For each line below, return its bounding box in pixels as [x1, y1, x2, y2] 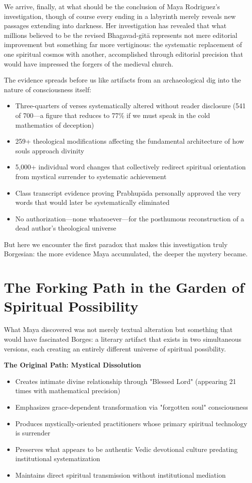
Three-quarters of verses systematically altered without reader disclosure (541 [15, 100, 246, 111]
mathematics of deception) [15, 119, 94, 130]
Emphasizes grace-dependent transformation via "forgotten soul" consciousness [15, 401, 248, 412]
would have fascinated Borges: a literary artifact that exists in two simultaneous [4, 333, 242, 344]
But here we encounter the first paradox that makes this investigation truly [4, 239, 228, 249]
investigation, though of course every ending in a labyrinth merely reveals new [4, 11, 236, 21]
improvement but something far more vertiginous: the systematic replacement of [4, 39, 242, 50]
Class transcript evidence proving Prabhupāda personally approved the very [15, 187, 241, 198]
